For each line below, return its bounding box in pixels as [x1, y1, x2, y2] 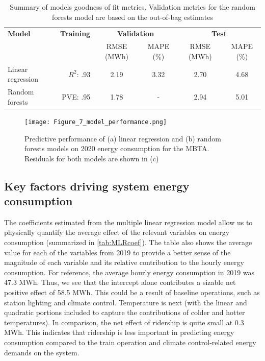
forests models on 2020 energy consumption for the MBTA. [24, 143, 209, 154]
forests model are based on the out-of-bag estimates [52, 11, 213, 22]
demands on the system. [4, 347, 79, 357]
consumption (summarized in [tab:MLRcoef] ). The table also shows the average [4, 237, 252, 248]
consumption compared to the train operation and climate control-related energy [4, 337, 256, 347]
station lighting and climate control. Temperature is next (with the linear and [4, 297, 247, 307]
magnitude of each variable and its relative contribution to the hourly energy [4, 257, 244, 268]
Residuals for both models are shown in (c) [24, 153, 159, 163]
